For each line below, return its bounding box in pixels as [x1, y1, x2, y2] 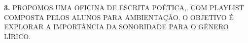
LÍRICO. [4, 31, 31, 41]
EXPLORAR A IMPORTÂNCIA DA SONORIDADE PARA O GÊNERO [4, 21, 229, 32]
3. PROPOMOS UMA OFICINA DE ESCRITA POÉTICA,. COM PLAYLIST [4, 2, 244, 12]
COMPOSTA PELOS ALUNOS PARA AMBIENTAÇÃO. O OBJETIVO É [4, 12, 234, 22]
